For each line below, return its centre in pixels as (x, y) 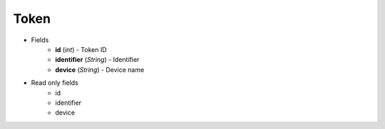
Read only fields (55, 83)
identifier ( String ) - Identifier (97, 60)
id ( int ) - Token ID (81, 49)
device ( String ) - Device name (100, 69)
